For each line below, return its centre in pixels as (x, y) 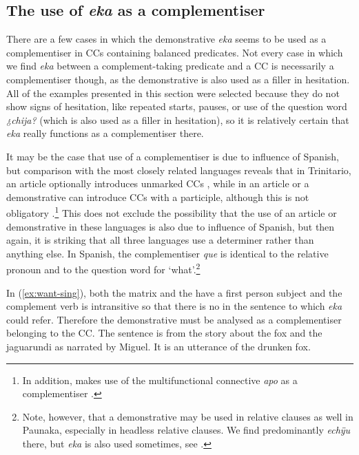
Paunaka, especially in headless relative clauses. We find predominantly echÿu (186, 430)
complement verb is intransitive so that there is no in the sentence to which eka (174, 306)
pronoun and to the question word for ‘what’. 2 (103, 268)
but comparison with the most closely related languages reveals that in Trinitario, (179, 170)
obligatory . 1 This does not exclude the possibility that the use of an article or (172, 212)
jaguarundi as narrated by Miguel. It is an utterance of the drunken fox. (158, 346)
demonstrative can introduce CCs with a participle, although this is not (158, 197)
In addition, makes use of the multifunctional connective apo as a (160, 380)
